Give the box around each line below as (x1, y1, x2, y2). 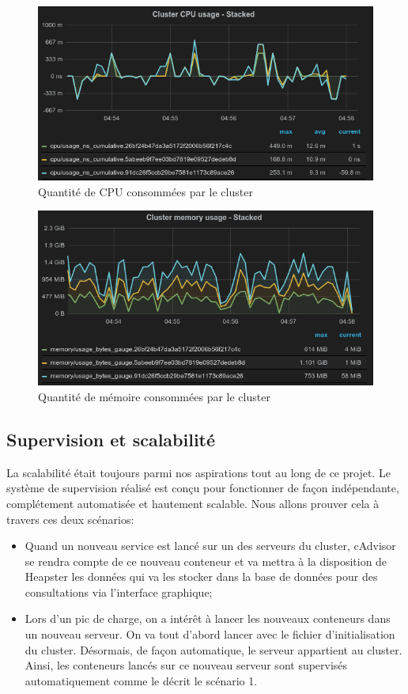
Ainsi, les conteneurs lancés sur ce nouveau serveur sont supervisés (25, 657, 348, 673)
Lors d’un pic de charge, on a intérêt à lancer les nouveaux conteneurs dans (25, 610, 391, 627)
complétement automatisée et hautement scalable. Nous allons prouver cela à (6, 495, 380, 511)
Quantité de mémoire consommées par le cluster (38, 388, 270, 404)
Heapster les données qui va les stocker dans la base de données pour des (25, 568, 378, 585)
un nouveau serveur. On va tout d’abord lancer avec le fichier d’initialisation (25, 626, 395, 643)
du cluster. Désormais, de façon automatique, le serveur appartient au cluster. (25, 641, 402, 658)
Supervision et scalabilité (6, 427, 216, 451)
